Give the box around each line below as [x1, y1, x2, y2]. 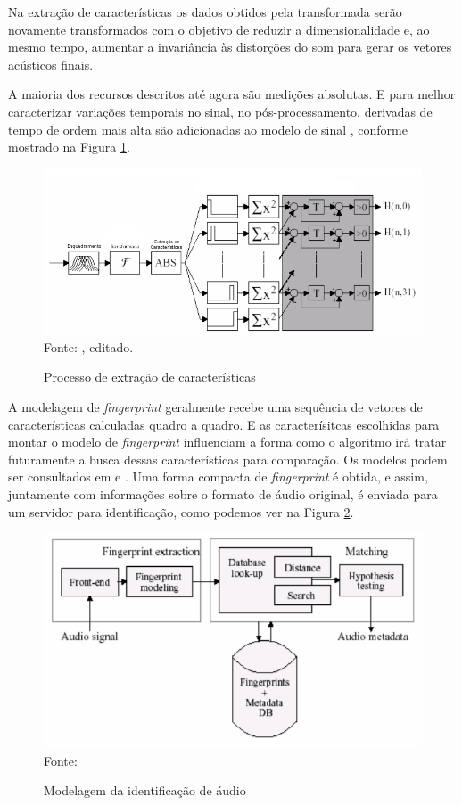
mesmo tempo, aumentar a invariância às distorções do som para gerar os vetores [8, 37, 452, 56]
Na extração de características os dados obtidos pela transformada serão [8, 3, 402, 21]
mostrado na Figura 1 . [8, 137, 130, 156]
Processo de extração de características [44, 367, 256, 386]
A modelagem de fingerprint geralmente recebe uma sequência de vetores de [8, 398, 423, 416]
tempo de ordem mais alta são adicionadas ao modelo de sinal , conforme [8, 119, 408, 138]
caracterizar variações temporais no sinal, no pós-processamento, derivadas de [8, 102, 433, 120]
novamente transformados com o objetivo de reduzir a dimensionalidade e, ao [8, 20, 430, 38]
